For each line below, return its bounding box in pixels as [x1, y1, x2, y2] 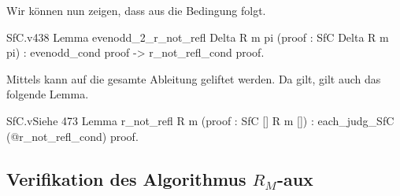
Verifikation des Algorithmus [6, 166, 246, 190]
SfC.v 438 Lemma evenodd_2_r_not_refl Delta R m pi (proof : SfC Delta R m [6, 28, 389, 45]
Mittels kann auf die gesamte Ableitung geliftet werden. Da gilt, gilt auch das [6, 70, 381, 87]
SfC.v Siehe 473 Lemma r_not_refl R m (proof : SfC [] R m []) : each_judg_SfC [6, 112, 394, 128]
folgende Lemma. [6, 86, 89, 102]
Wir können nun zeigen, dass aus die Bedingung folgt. [6, 2, 266, 18]
